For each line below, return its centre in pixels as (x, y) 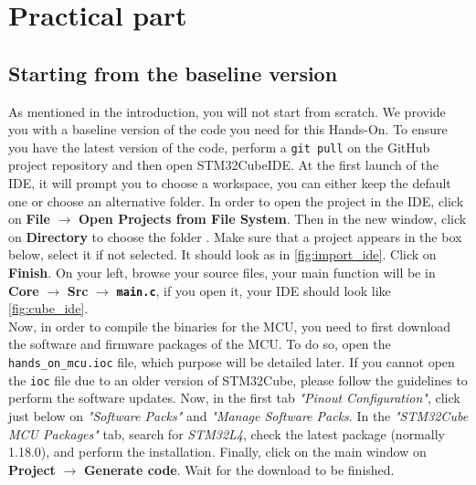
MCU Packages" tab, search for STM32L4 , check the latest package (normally (227, 433)
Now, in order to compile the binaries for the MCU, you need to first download (230, 326)
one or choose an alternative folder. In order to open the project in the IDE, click (236, 200)
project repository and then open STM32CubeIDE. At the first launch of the (223, 165)
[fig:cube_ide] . (48, 308)
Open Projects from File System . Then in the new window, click (272, 219)
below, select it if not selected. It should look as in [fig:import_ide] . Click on (222, 254)
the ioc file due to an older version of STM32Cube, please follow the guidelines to (238, 380)
